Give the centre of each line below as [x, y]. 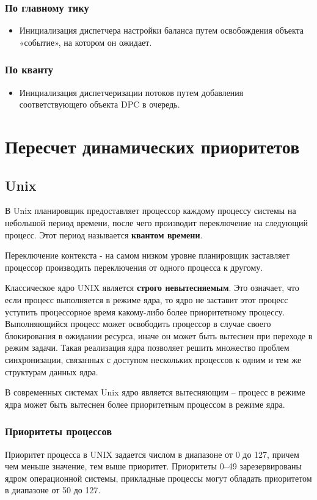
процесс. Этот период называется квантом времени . [104, 234]
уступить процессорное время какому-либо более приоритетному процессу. [145, 311]
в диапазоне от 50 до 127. [53, 490]
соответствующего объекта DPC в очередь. [100, 104]
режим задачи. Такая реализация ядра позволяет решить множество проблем [147, 347]
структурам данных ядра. [52, 371]
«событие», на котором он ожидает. [86, 42]
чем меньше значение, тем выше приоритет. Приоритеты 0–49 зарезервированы [153, 466]
